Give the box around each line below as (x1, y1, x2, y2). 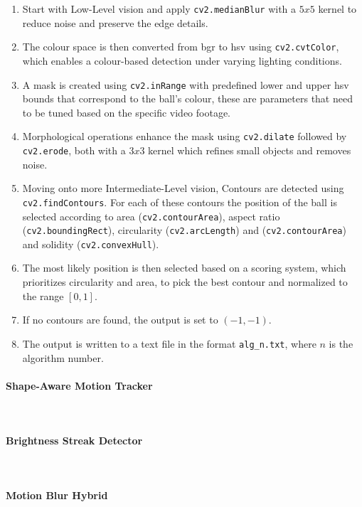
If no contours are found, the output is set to (22, 312, 218, 327)
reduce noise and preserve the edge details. (22, 15, 208, 30)
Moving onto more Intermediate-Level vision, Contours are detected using (22, 181, 344, 196)
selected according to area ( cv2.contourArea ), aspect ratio (22, 208, 280, 223)
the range (22, 288, 64, 303)
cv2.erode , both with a (22, 143, 126, 157)
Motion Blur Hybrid (6, 488, 108, 503)
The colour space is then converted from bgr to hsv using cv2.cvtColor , (22, 39, 339, 54)
